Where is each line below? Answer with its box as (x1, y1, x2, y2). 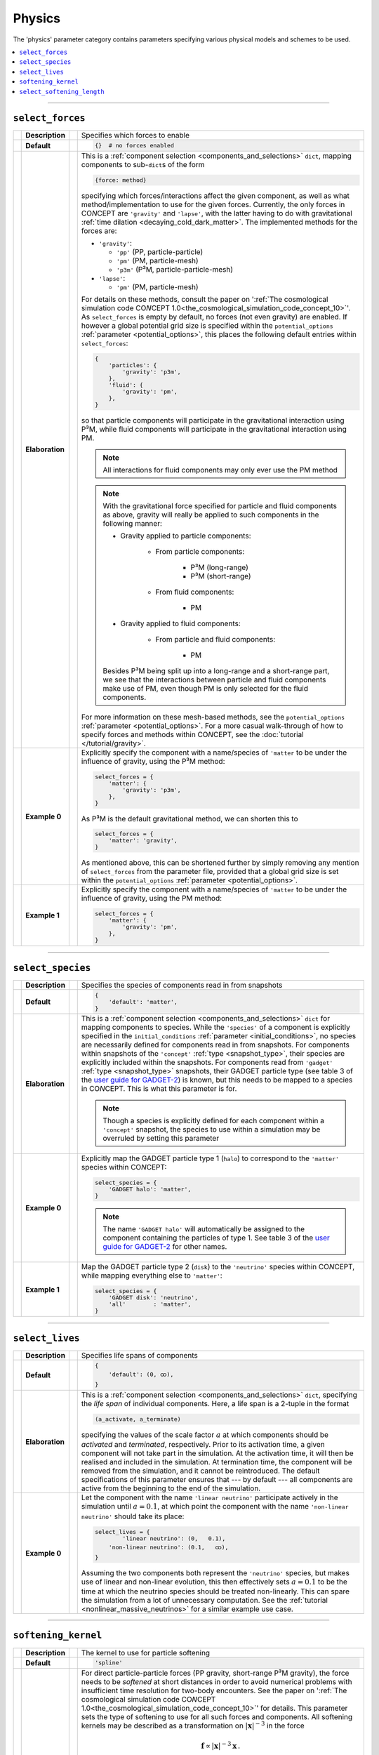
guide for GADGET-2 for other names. (102, 1242, 227, 1252)
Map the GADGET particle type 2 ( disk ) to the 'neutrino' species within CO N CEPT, (81, 1262, 355, 1272)
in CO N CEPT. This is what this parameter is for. (81, 1084, 237, 1094)
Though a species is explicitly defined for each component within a (102, 1116, 325, 1126)
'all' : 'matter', (108, 1301, 192, 1309)
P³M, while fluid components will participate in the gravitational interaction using (81, 424, 347, 434)
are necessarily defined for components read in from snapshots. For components (81, 1040, 350, 1049)
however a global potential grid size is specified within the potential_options (81, 320, 333, 330)
